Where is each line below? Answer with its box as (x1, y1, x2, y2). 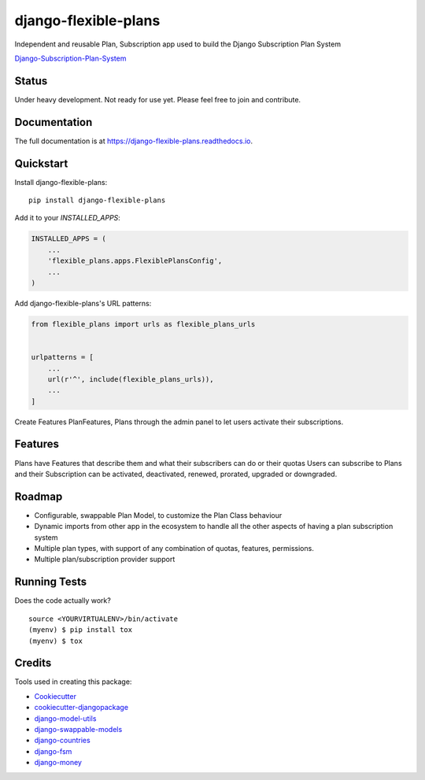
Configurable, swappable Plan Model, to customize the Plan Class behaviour (34, 510, 283, 519)
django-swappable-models (34, 724, 123, 734)
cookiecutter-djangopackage (34, 703, 129, 712)
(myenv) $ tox (28, 636, 83, 645)
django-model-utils (34, 713, 97, 723)
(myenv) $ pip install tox (28, 626, 133, 634)
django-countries (34, 736, 91, 745)
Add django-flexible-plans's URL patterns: (14, 298, 152, 308)
